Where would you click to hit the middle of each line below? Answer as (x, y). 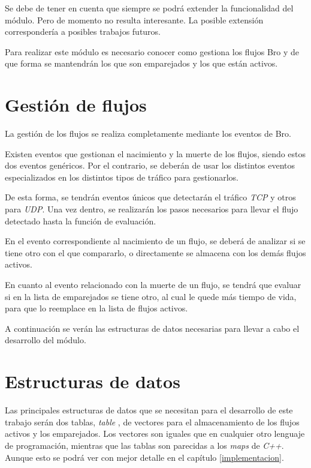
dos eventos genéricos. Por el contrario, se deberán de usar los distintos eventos (150, 165)
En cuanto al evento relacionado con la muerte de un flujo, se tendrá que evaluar (153, 285)
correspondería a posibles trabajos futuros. (83, 31)
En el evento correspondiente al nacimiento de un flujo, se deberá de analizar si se (155, 241)
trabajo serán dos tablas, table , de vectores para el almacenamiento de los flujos (152, 421)
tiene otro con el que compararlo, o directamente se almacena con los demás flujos (155, 252)
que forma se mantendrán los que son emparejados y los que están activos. (141, 63)
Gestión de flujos (76, 105)
